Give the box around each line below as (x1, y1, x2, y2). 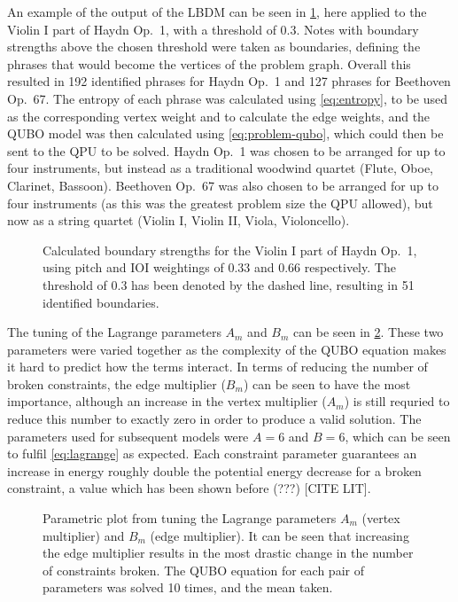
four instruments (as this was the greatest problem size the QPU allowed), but (7, 193, 433, 212)
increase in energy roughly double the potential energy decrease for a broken (7, 461, 422, 480)
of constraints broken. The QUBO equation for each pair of (43, 560, 364, 579)
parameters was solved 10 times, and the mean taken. (43, 578, 333, 597)
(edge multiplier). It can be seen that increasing (150, 526, 409, 544)
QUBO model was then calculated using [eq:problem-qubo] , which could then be (7, 124, 444, 143)
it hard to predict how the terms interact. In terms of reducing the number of (7, 357, 428, 376)
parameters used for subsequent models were (7, 426, 249, 445)
